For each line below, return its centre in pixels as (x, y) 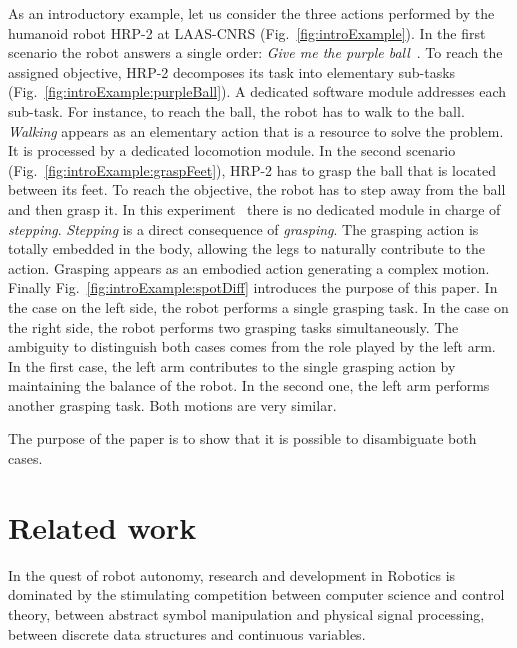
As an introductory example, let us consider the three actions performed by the (251, 13)
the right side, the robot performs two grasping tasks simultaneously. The (233, 326)
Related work (102, 526)
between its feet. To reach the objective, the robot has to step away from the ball (257, 189)
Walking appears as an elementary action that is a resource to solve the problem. (256, 130)
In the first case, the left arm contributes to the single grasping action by (232, 365)
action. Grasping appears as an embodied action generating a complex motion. (249, 267)
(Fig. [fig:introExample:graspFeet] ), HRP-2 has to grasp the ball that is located (252, 169)
